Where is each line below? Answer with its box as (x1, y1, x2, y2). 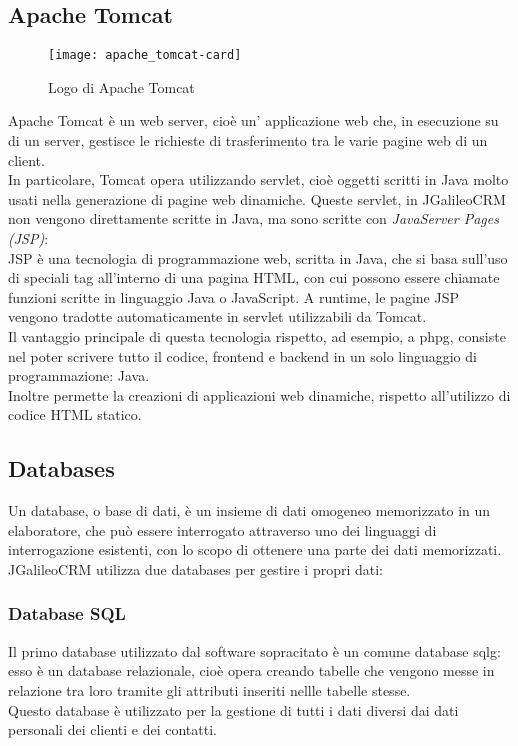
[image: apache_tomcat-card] (48, 48, 242, 63)
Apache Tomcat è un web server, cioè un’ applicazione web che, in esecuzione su (8, 110, 499, 131)
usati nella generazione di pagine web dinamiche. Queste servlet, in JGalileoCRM (8, 188, 506, 209)
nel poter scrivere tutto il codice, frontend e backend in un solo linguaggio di (8, 345, 477, 366)
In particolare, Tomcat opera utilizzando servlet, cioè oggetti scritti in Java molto (8, 169, 509, 190)
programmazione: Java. (8, 365, 150, 386)
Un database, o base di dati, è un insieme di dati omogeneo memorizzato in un (8, 500, 491, 521)
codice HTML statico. (8, 404, 142, 425)
